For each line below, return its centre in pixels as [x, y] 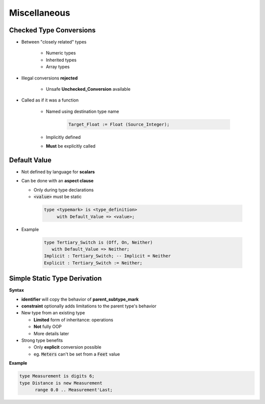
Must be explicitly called [71, 146]
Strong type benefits [42, 340]
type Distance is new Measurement [61, 383]
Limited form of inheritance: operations [73, 320]
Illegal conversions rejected [50, 78]
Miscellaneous [40, 13]
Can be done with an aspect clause [57, 181]
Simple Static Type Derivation [55, 279]
